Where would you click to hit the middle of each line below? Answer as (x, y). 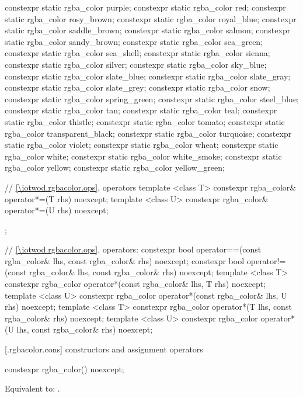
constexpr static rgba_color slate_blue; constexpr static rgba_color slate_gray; (148, 76)
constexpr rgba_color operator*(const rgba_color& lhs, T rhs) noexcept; (135, 284)
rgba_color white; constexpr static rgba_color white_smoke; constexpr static (143, 156)
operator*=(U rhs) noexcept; (57, 210)
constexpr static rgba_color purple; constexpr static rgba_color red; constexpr (145, 7)
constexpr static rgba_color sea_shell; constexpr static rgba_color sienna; (137, 53)
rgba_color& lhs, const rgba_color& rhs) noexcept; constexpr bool (125, 260)
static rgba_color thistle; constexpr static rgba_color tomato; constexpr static (145, 121)
